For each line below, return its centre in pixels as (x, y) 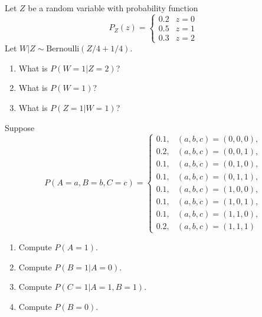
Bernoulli (63, 49)
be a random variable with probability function (113, 8)
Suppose (20, 127)
